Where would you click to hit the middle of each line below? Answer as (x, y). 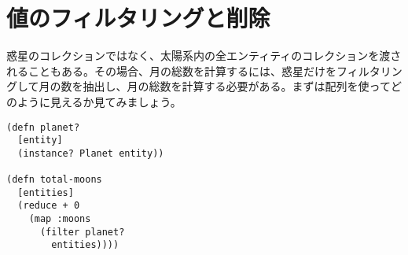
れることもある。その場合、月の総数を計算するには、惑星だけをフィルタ (193, 70)
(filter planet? (82, 232)
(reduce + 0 (49, 206)
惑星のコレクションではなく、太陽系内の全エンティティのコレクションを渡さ (204, 55)
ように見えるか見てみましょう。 (99, 101)
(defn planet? (43, 127)
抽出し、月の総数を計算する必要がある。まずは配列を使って (237, 86)
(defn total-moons (54, 180)
